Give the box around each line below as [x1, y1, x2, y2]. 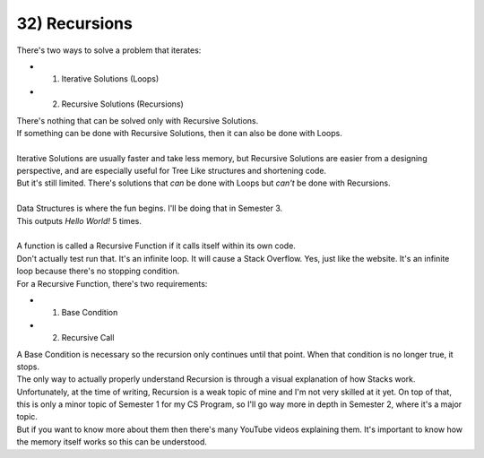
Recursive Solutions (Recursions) [61, 99, 184, 109]
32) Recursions [16, 13, 134, 33]
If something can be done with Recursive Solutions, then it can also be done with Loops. [16, 127, 342, 138]
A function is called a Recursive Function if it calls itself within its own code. [16, 240, 296, 251]
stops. [16, 361, 40, 372]
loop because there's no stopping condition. [16, 265, 180, 277]
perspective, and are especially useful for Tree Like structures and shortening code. [16, 166, 327, 177]
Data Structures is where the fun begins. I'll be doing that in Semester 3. [16, 203, 283, 214]
